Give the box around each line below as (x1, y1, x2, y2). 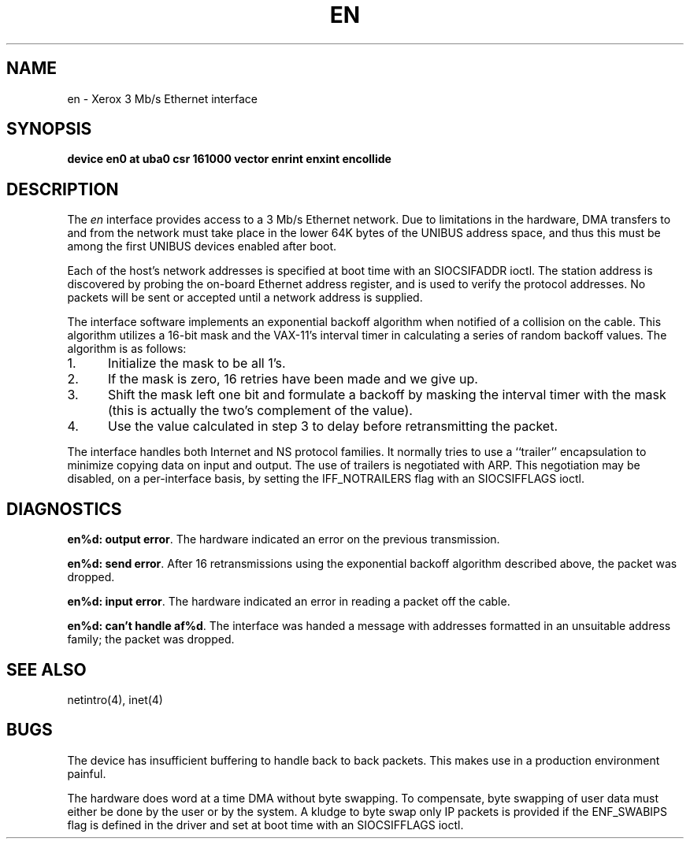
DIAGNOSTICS (6, 498, 122, 519)
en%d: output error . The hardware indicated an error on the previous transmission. (67, 532, 500, 547)
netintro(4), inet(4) (67, 692, 163, 706)
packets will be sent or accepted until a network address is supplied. (67, 291, 423, 305)
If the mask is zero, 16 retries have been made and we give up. (107, 371, 478, 387)
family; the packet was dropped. (67, 632, 235, 647)
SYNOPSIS (6, 119, 92, 139)
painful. (67, 766, 106, 780)
